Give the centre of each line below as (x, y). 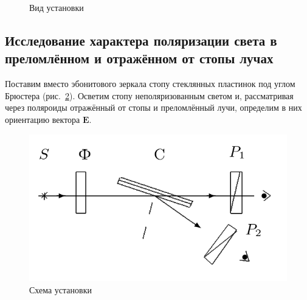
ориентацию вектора (43, 119)
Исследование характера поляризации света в (141, 40)
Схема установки (60, 289)
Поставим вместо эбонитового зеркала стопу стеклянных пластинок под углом (150, 84)
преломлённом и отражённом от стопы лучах (139, 58)
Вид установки (57, 7)
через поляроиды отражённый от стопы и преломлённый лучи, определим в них (153, 107)
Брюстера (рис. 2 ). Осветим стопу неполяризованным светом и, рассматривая (149, 95)
